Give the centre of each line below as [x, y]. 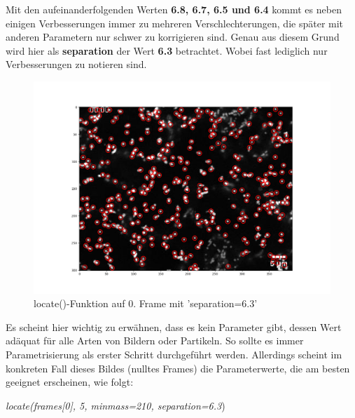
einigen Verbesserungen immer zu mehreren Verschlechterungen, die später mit [175, 23]
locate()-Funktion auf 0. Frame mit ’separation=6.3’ [146, 303]
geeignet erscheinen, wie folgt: [70, 382]
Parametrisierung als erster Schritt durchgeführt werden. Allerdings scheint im [174, 355]
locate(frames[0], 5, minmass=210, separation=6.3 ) [116, 405]
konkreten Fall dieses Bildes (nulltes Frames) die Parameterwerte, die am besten [178, 368]
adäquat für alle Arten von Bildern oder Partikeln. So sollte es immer [155, 341]
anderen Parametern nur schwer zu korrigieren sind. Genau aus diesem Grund [173, 37]
